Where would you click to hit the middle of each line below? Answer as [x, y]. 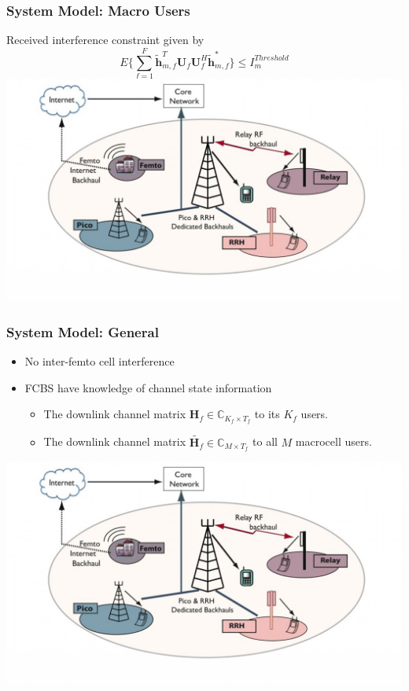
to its [267, 414]
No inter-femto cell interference [99, 361]
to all [265, 441]
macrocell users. [333, 441]
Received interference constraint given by [105, 40]
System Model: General [83, 331]
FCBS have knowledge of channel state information [148, 387]
